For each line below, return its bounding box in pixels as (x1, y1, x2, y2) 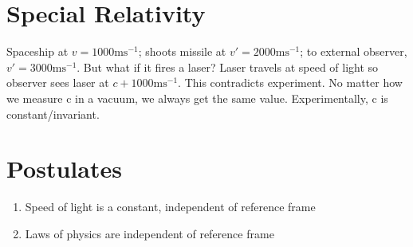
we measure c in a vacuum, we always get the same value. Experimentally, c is (6, 89, 388, 106)
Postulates (6, 152, 122, 185)
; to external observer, (300, 43, 407, 60)
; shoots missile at (138, 43, 226, 60)
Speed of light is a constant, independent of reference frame (25, 198, 316, 215)
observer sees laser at (6, 74, 109, 91)
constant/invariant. (6, 105, 100, 122)
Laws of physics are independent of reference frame (25, 225, 274, 241)
